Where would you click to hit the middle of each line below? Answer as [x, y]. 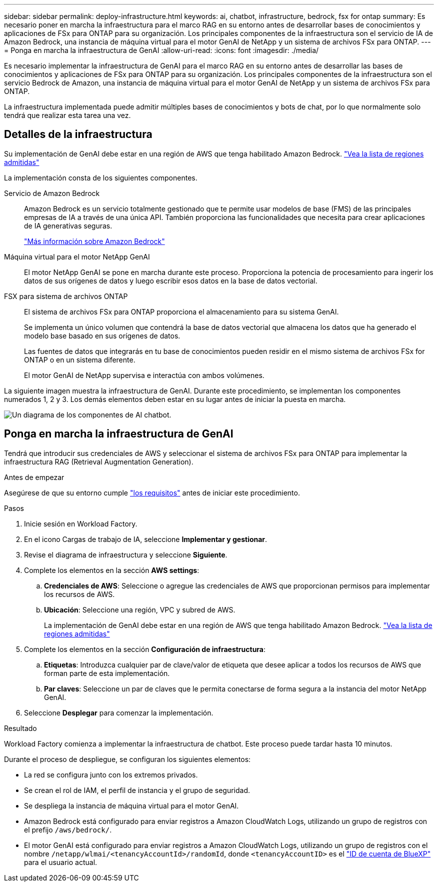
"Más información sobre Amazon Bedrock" [94, 241]
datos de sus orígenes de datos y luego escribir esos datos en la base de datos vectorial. [171, 280]
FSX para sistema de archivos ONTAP [66, 296]
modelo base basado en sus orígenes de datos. [102, 335]
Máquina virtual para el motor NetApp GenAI [77, 256]
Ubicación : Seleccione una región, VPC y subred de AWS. [140, 609]
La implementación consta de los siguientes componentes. [101, 177]
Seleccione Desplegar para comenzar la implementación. [119, 712]
